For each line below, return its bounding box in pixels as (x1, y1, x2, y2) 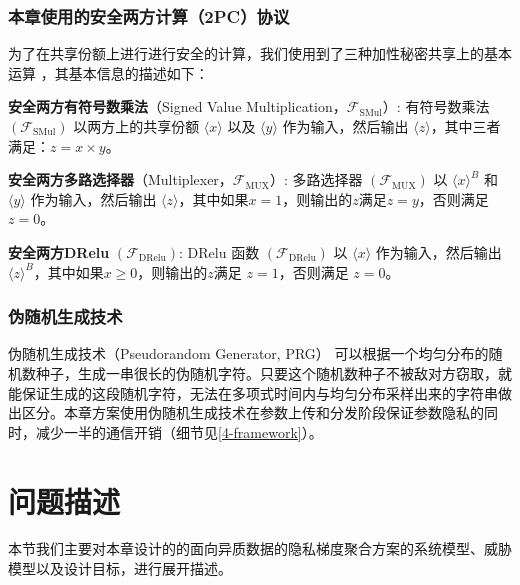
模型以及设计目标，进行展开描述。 (8, 558, 232, 579)
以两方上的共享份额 (73, 116, 200, 136)
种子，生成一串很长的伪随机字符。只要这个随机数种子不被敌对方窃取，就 (35, 362, 512, 383)
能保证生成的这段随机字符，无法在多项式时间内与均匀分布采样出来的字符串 (8, 382, 498, 403)
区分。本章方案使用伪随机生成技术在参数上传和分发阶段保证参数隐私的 (21, 402, 484, 423)
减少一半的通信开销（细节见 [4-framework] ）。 (35, 421, 323, 442)
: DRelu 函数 (179, 241, 260, 262)
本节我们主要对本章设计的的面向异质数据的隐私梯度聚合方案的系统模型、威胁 (8, 538, 512, 559)
